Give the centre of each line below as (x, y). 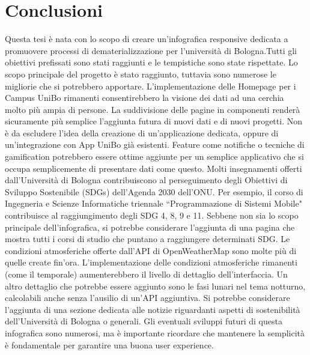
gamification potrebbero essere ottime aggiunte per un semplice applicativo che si (154, 156)
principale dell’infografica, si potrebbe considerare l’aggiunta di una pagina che (150, 227)
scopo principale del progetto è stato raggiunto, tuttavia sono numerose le (141, 74)
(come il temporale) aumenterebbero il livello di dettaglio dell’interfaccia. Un (146, 274)
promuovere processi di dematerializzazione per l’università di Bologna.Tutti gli (151, 50)
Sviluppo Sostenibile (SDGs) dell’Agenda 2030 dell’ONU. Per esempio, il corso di (154, 191)
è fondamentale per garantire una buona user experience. (109, 344)
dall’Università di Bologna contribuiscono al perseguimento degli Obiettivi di (146, 180)
